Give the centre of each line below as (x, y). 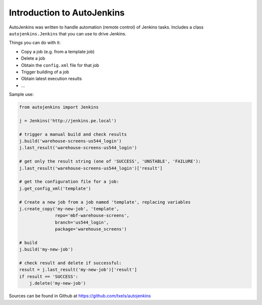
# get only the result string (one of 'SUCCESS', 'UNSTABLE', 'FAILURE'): (110, 161)
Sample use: (21, 94)
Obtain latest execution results (51, 79)
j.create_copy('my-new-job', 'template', (69, 209)
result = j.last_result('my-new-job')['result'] (78, 270)
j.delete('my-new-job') (57, 283)
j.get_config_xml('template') (55, 188)
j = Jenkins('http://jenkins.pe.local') (68, 121)
